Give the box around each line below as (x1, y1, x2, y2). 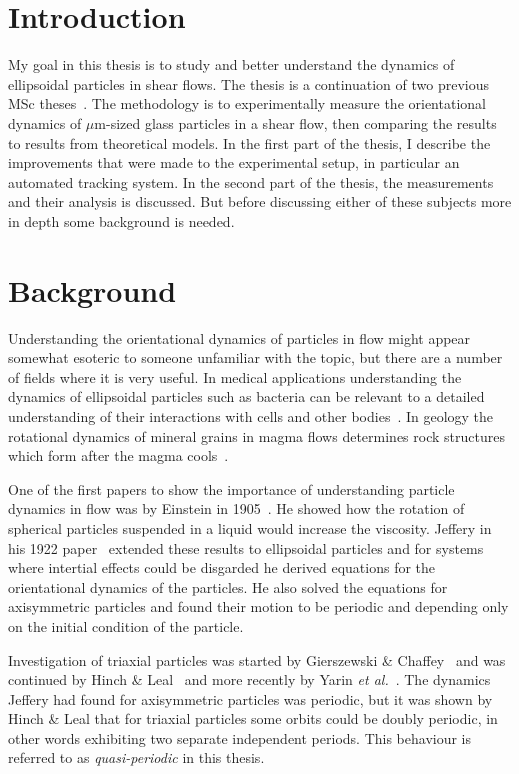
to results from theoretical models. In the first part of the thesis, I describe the (8, 132, 491, 153)
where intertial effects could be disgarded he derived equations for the (8, 557, 436, 578)
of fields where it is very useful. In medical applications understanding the (8, 366, 462, 387)
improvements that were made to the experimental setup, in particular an (8, 152, 460, 173)
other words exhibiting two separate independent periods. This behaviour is (8, 727, 472, 748)
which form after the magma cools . (8, 445, 229, 466)
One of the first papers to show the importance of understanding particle (8, 478, 455, 499)
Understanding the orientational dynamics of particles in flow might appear (8, 327, 471, 348)
